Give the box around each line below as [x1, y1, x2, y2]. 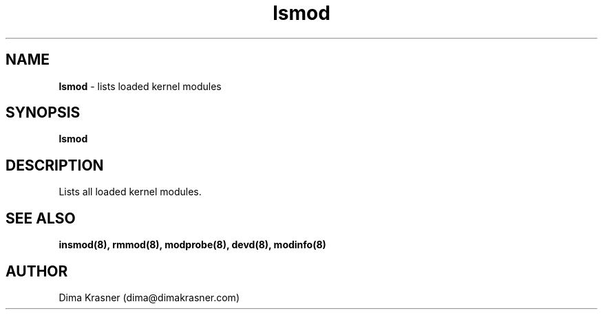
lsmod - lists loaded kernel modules [59, 80, 222, 92]
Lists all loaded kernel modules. [59, 186, 202, 198]
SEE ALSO [6, 209, 76, 227]
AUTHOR [6, 262, 68, 280]
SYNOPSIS [6, 104, 81, 122]
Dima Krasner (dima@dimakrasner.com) [59, 291, 240, 303]
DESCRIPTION [6, 156, 104, 174]
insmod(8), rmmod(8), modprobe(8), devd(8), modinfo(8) [59, 239, 326, 251]
